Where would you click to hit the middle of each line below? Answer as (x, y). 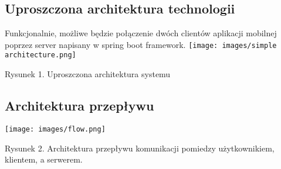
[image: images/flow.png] (55, 129)
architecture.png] (40, 55)
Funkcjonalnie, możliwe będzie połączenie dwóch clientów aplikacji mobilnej (141, 33)
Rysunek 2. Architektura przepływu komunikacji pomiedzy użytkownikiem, (140, 148)
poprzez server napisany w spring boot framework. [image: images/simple (141, 44)
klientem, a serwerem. (44, 159)
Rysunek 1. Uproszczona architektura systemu (88, 74)
